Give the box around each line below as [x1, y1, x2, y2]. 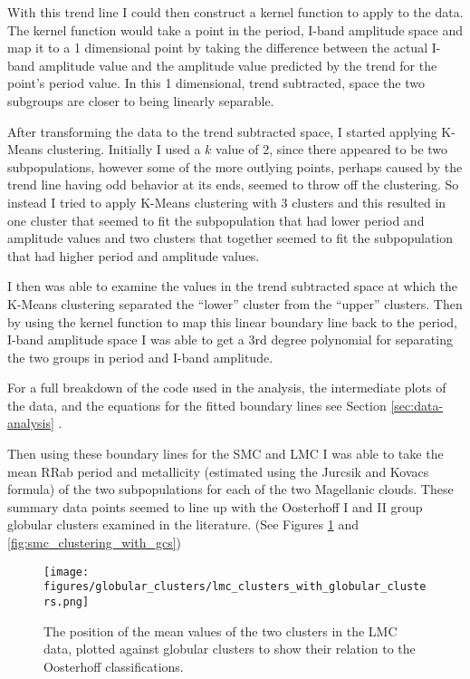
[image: [43, 565, 90, 578]
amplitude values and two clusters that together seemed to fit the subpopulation [7, 228, 454, 247]
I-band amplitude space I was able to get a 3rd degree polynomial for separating [7, 330, 453, 349]
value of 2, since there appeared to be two [216, 140, 448, 159]
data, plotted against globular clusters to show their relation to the [43, 639, 416, 658]
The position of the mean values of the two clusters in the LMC [43, 621, 398, 640]
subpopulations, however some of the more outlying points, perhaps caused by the [7, 157, 463, 176]
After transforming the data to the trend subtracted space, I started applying [7, 121, 437, 141]
